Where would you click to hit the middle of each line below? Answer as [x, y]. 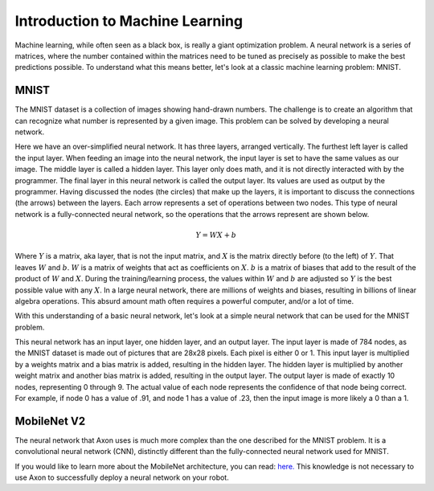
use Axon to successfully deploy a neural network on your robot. [122, 477]
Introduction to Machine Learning [129, 21]
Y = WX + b [216, 235]
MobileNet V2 [50, 421]
